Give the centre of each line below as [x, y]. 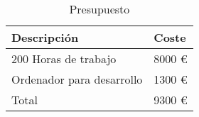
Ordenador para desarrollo [77, 79]
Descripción [45, 37]
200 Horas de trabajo [64, 58]
